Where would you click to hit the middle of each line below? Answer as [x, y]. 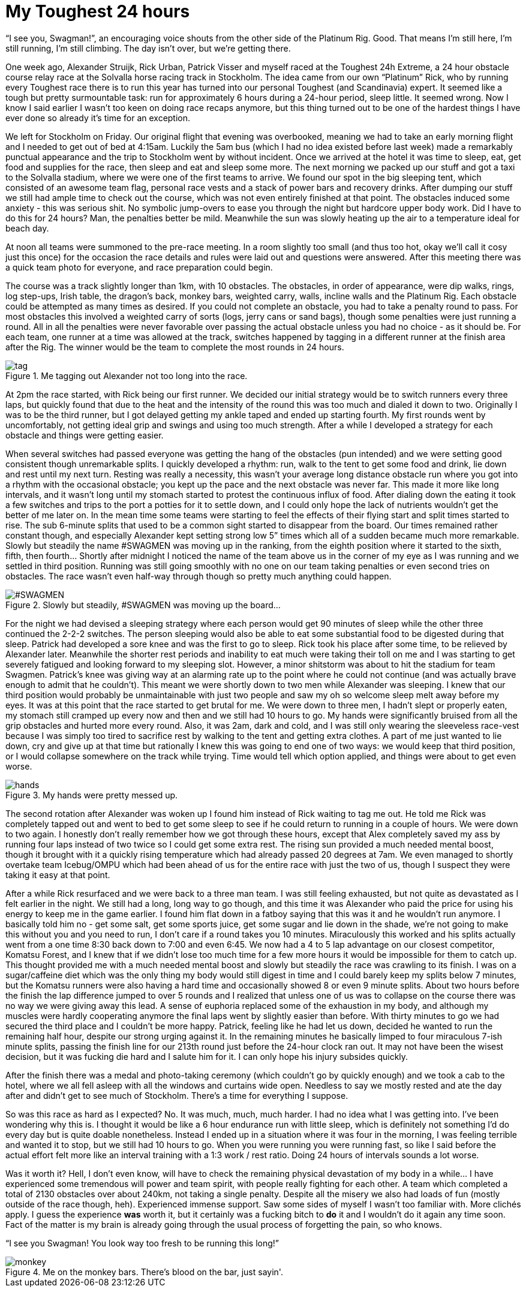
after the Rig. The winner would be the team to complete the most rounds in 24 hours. [175, 347]
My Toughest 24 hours [98, 11]
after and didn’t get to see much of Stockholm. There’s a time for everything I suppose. [177, 1095]
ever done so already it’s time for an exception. [98, 118]
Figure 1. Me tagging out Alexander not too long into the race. [127, 375]
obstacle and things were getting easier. [85, 435]
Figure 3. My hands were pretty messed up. [92, 795]
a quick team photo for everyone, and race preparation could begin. [139, 267]
